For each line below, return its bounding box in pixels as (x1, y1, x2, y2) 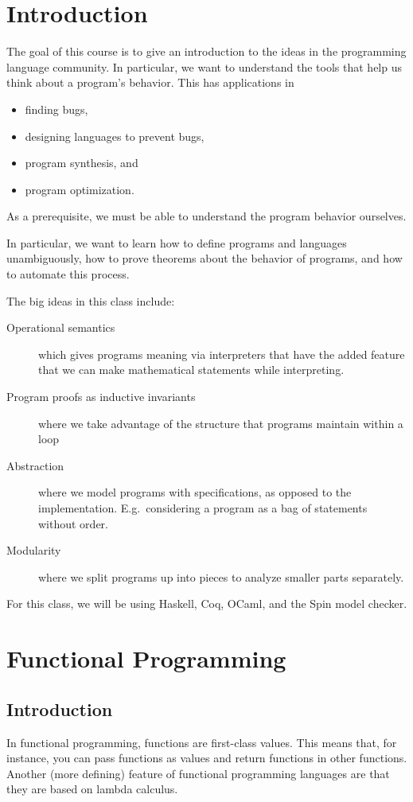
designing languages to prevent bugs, (25, 127, 205, 144)
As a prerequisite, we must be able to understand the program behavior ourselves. (6, 208, 407, 224)
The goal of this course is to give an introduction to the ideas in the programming (6, 43, 407, 60)
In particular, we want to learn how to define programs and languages (6, 234, 347, 251)
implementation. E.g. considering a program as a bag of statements (38, 500, 368, 516)
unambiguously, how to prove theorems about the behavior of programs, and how (6, 250, 403, 267)
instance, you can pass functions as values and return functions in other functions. (6, 749, 407, 766)
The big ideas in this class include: (6, 292, 175, 309)
